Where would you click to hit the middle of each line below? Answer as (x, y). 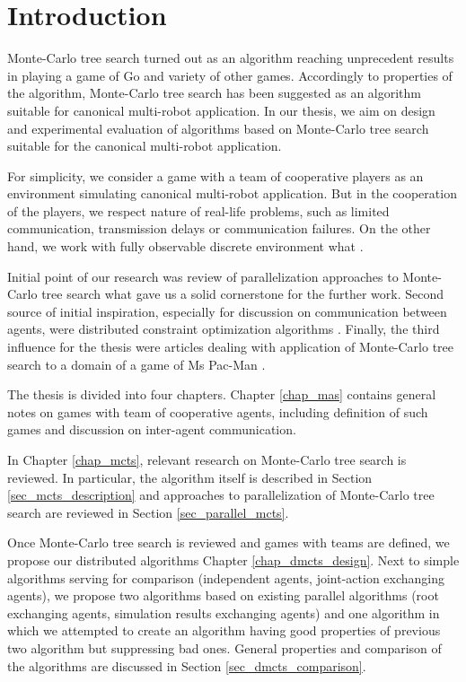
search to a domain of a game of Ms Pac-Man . (136, 364)
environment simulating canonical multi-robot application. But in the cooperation (232, 193)
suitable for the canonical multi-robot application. (145, 146)
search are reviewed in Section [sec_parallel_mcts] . (148, 512)
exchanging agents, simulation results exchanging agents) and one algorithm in (224, 612)
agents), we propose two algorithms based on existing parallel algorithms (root (223, 595)
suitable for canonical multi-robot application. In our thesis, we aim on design (221, 110)
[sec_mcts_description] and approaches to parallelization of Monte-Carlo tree (221, 495)
